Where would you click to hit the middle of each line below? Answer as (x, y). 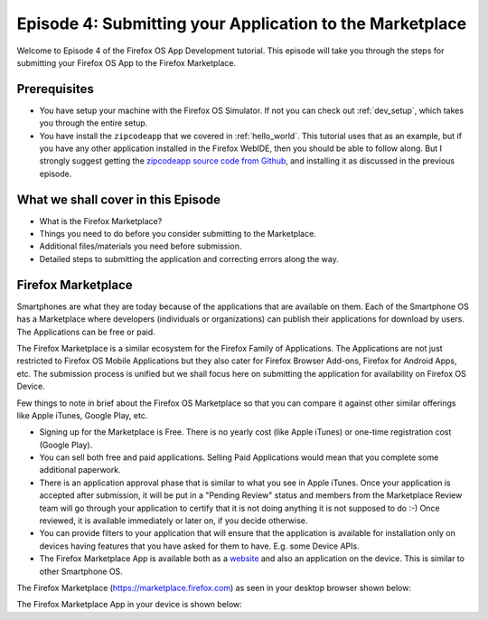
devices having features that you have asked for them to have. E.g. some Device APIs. (200, 546)
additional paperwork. (80, 470)
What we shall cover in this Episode (119, 199)
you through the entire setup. (94, 123)
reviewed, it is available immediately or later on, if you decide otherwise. (174, 521)
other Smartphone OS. (81, 571)
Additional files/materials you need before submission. (141, 246)
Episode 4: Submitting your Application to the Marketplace (242, 23)
